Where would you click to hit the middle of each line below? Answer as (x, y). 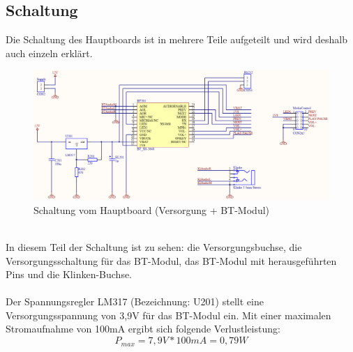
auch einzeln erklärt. (49, 53)
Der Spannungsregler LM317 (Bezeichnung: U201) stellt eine (135, 301)
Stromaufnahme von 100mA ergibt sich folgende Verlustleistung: (143, 329)
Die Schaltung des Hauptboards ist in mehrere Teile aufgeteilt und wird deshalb (176, 39)
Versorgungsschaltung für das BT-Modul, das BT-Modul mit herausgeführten (171, 260)
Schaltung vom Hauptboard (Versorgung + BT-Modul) (152, 209)
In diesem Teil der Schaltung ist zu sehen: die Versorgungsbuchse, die (154, 246)
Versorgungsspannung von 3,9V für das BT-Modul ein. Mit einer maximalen (168, 315)
